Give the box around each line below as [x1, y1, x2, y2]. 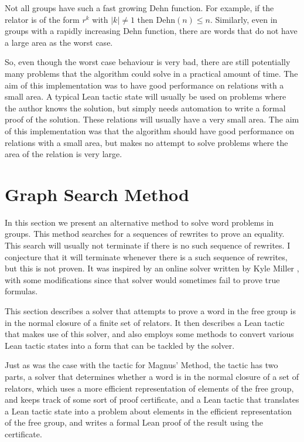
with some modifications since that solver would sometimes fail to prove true [5, 273, 280, 285]
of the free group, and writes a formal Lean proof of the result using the [5, 416, 263, 429]
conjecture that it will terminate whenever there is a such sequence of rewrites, [5, 250, 288, 263]
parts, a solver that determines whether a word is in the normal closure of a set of [5, 370, 299, 382]
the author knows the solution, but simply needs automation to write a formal [5, 101, 286, 114]
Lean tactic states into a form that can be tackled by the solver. [5, 339, 235, 351]
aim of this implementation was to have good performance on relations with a [5, 79, 284, 91]
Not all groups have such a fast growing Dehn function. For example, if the [5, 2, 274, 13]
